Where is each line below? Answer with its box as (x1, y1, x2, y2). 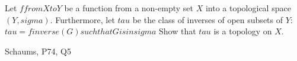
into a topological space (205, 2, 291, 14)
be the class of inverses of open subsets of (132, 13, 283, 25)
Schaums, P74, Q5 (5, 44, 71, 57)
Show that (159, 25, 196, 37)
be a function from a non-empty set (64, 2, 194, 14)
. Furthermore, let (50, 13, 115, 25)
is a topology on (213, 25, 272, 37)
